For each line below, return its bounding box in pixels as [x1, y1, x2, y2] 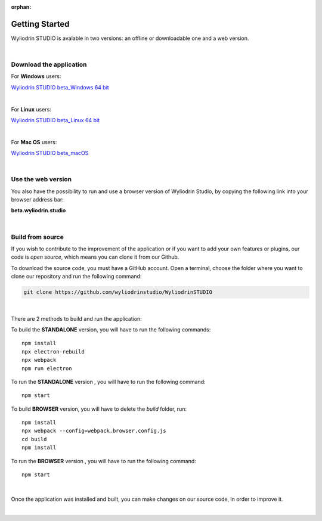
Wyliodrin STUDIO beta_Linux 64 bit [11, 117, 100, 123]
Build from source [11, 232, 64, 241]
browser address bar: [11, 196, 64, 203]
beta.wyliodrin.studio [11, 207, 66, 214]
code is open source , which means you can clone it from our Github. [11, 253, 179, 260]
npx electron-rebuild [21, 348, 85, 355]
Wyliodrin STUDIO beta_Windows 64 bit [11, 83, 110, 91]
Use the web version [11, 175, 72, 184]
